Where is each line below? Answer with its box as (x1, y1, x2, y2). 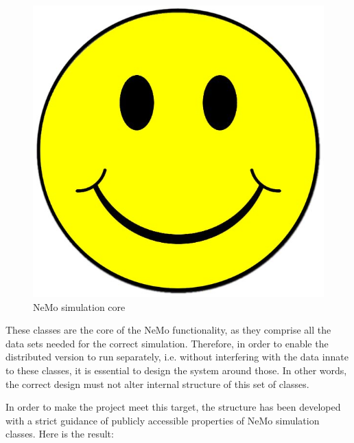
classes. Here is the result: (5, 426, 114, 441)
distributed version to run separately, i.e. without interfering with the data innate (5, 349, 349, 364)
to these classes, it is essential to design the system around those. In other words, (5, 363, 347, 377)
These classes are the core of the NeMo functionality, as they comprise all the (5, 323, 331, 337)
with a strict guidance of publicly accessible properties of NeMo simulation (5, 413, 320, 427)
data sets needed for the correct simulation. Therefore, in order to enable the (5, 336, 329, 350)
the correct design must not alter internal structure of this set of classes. (5, 376, 309, 391)
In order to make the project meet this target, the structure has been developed (5, 400, 341, 414)
